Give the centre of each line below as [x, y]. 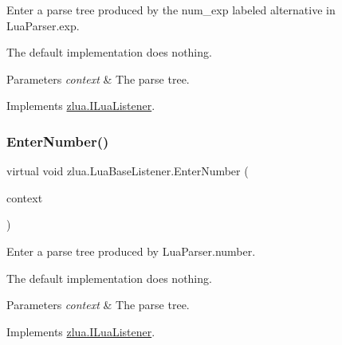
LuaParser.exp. [43, 25]
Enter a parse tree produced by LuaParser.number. [131, 251]
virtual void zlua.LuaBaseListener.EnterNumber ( [128, 171]
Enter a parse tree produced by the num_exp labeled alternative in [171, 10]
